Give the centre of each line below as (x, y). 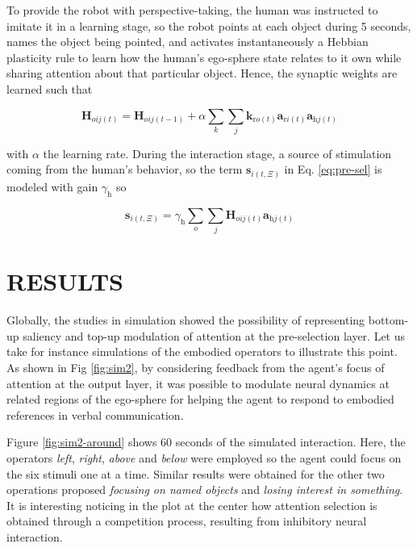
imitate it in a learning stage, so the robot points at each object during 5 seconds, (209, 25)
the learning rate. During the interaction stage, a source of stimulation (217, 153)
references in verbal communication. (95, 414)
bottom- (388, 320)
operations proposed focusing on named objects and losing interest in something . (205, 489)
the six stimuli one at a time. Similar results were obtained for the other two (196, 473)
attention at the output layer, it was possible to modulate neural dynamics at (198, 383)
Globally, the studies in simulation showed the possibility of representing (186, 320)
